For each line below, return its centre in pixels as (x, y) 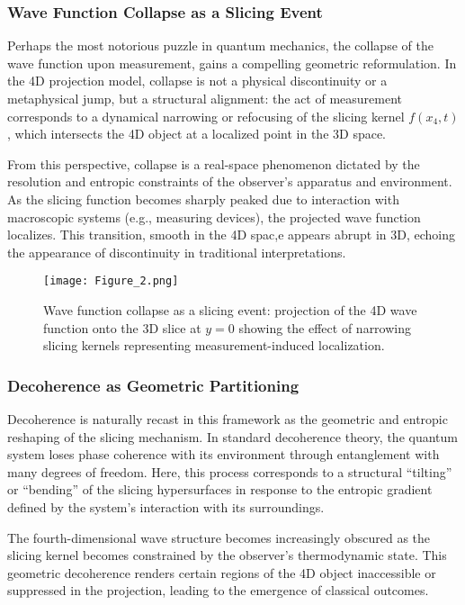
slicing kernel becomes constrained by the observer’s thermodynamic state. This (227, 555)
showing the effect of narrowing (325, 327)
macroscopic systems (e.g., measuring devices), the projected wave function (214, 217)
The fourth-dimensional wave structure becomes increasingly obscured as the (219, 537)
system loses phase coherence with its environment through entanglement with (224, 454)
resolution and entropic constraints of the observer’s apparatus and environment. (230, 181)
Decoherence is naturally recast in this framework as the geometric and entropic (228, 419)
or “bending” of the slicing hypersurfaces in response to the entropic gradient (220, 489)
